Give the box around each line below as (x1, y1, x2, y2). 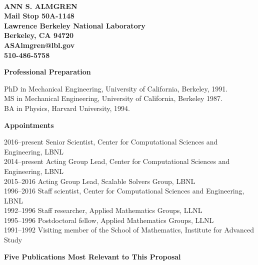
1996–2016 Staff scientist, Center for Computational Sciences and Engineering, (4, 185, 244, 196)
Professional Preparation (4, 66, 91, 77)
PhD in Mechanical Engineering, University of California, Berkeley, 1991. (4, 83, 228, 93)
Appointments (4, 119, 54, 130)
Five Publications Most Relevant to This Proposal (4, 251, 181, 261)
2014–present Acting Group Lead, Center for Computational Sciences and (4, 156, 230, 166)
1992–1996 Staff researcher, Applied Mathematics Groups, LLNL (4, 205, 202, 215)
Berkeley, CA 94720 (4, 30, 74, 40)
